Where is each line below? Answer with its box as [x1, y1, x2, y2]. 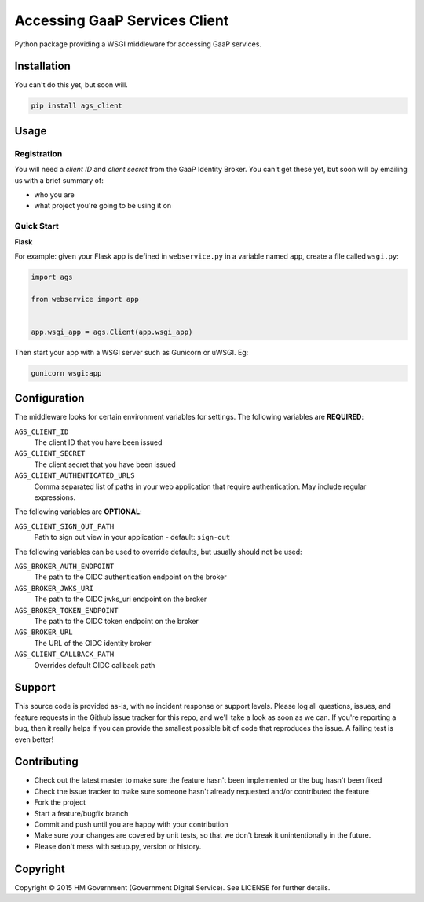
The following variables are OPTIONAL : [14, 507, 142, 516]
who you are [34, 189, 75, 200]
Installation [14, 60, 71, 73]
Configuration [14, 391, 85, 405]
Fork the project [34, 797, 86, 807]
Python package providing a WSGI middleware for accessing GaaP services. [14, 39, 262, 49]
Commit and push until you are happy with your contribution [34, 819, 228, 829]
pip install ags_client [31, 101, 123, 110]
